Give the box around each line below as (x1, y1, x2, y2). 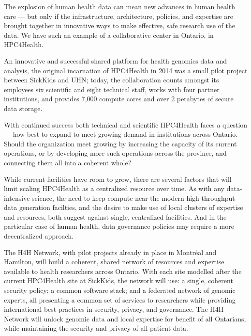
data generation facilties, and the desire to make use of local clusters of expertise (4, 202, 243, 212)
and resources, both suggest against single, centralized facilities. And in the (4, 211, 227, 222)
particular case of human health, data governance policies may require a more (4, 221, 234, 231)
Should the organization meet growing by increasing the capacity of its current (4, 138, 237, 148)
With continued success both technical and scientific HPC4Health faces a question (4, 119, 248, 129)
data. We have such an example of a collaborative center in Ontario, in (4, 30, 214, 40)
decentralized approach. (4, 231, 74, 241)
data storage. (4, 103, 43, 113)
